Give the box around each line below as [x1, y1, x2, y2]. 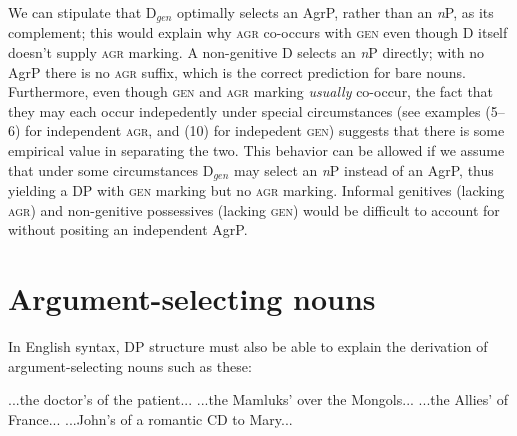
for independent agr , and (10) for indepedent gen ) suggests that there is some [25, 120, 505, 141]
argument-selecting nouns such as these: [8, 355, 252, 376]
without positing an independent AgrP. [8, 219, 248, 240]
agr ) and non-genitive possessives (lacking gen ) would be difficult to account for [8, 199, 500, 220]
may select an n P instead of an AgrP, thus [234, 159, 494, 180]
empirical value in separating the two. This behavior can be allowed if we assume [8, 140, 505, 161]
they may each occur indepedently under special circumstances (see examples [8, 100, 481, 121]
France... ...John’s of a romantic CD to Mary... [8, 408, 293, 429]
